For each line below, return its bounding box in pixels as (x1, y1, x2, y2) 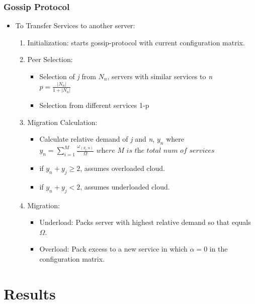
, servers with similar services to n (107, 71, 213, 81)
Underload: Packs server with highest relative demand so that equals (39, 217, 251, 227)
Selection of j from (39, 71, 96, 81)
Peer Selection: (27, 54, 73, 65)
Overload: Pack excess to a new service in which (39, 244, 188, 254)
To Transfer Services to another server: (15, 20, 135, 31)
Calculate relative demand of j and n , (39, 134, 155, 144)
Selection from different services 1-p (39, 100, 149, 110)
